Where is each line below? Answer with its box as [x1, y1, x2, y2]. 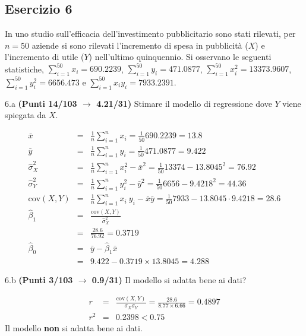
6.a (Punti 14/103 [5, 97, 77, 109]
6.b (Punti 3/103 [5, 273, 73, 286]
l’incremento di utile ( [5, 50, 84, 63]
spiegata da [5, 109, 46, 121]
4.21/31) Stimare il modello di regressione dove [96, 97, 272, 109]
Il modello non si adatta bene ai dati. [5, 321, 143, 334]
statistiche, [5, 62, 44, 75]
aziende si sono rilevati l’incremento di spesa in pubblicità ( [31, 39, 248, 51]
